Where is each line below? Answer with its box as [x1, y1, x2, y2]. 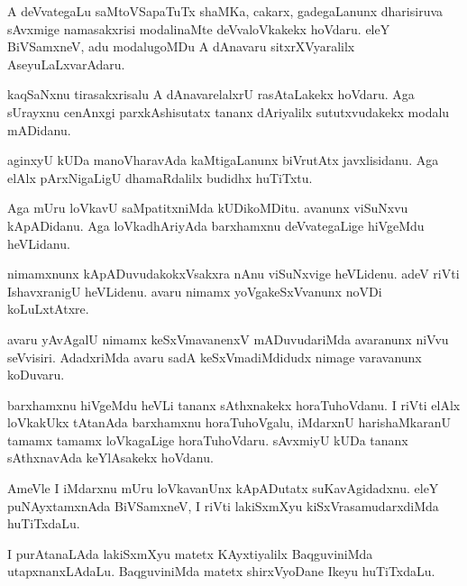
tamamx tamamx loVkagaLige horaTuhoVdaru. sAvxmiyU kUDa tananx [7, 430, 408, 449]
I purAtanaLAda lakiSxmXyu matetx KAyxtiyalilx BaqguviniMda [7, 544, 373, 563]
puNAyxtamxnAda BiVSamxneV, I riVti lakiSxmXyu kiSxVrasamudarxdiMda [7, 496, 439, 515]
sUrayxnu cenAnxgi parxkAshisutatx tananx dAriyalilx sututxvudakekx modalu [7, 102, 450, 121]
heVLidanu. [7, 233, 70, 252]
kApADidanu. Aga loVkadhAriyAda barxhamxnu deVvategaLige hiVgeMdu [7, 215, 425, 234]
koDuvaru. [7, 365, 65, 384]
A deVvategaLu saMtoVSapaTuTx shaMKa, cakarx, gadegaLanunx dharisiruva [7, 2, 444, 20]
